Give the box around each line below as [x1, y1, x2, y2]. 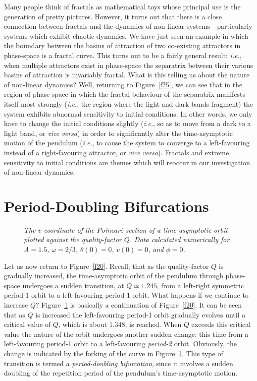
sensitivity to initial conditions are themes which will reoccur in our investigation [4, 157, 250, 167]
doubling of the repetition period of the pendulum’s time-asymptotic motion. [4, 368, 238, 378]
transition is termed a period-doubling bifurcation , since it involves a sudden [4, 358, 233, 368]
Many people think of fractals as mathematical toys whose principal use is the [4, 1, 241, 11]
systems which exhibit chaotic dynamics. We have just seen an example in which [4, 30, 249, 41]
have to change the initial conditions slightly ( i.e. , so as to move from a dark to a [4, 118, 251, 128]
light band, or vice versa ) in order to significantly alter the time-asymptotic [4, 127, 233, 138]
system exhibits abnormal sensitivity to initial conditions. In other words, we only [4, 108, 253, 119]
